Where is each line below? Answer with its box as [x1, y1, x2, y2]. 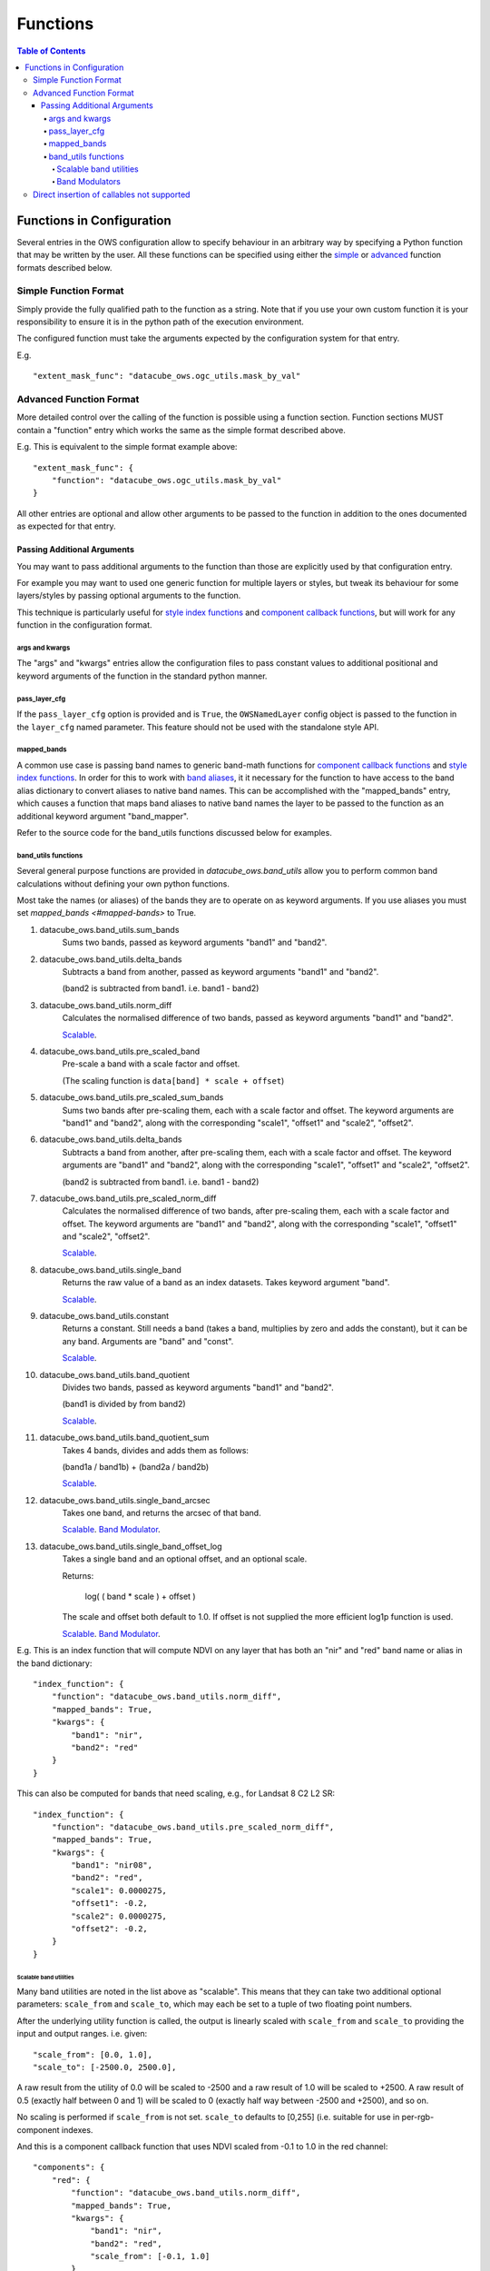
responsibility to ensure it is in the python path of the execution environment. [16, 316, 304, 327]
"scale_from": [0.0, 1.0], [33, 2049, 153, 2059]
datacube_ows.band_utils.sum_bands [39, 924, 180, 935]
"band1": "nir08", [71, 1860, 153, 1870]
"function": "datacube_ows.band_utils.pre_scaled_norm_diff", [51, 1821, 335, 1832]
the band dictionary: [16, 1658, 93, 1669]
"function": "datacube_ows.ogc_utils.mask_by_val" [51, 475, 282, 485]
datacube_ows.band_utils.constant [39, 1311, 170, 1322]
